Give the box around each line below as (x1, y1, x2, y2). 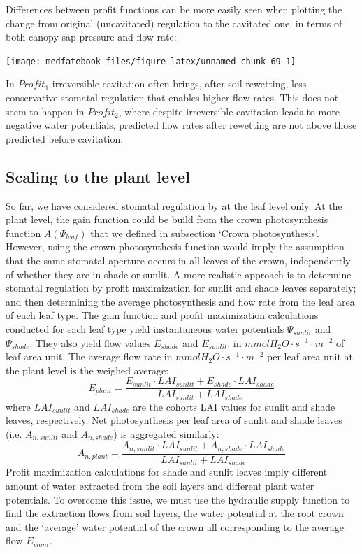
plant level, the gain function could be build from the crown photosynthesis (6, 212, 328, 227)
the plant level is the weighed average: (6, 362, 169, 377)
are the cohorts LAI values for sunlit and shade (133, 399, 335, 413)
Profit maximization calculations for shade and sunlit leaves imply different (6, 464, 328, 479)
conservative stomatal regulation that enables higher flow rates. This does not (6, 90, 339, 105)
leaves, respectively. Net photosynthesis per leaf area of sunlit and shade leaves (6, 413, 342, 427)
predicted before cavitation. (6, 131, 124, 145)
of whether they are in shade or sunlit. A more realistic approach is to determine (6, 267, 352, 281)
